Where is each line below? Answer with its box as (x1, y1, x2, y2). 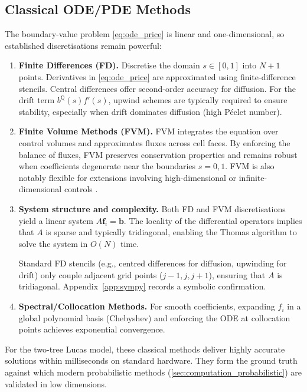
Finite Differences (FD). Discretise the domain (18, 59, 200, 71)
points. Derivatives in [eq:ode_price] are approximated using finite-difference (18, 70, 296, 83)
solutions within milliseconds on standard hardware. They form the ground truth (5, 354, 298, 367)
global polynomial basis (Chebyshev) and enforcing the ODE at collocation (18, 311, 290, 324)
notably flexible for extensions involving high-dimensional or (18, 171, 237, 183)
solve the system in (18, 237, 88, 249)
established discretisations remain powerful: (5, 39, 162, 51)
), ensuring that (208, 268, 266, 281)
